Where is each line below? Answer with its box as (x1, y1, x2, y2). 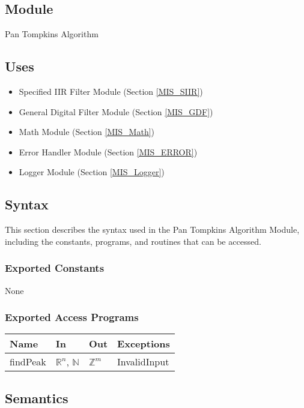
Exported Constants (5, 260, 105, 275)
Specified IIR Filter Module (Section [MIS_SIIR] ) (19, 85, 203, 97)
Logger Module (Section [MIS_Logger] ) (19, 166, 165, 178)
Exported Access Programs (5, 310, 139, 325)
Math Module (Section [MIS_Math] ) (19, 125, 155, 138)
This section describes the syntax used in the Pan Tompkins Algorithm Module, (5, 223, 300, 236)
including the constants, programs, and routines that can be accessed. (5, 235, 261, 247)
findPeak (10, 355, 46, 369)
